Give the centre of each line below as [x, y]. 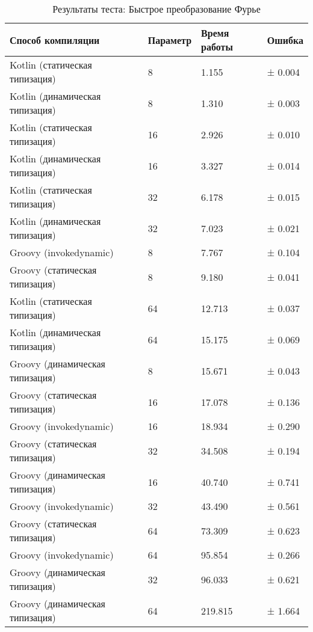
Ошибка [285, 40]
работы [217, 47]
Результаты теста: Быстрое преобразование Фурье [156, 9]
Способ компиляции [55, 40]
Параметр [170, 40]
